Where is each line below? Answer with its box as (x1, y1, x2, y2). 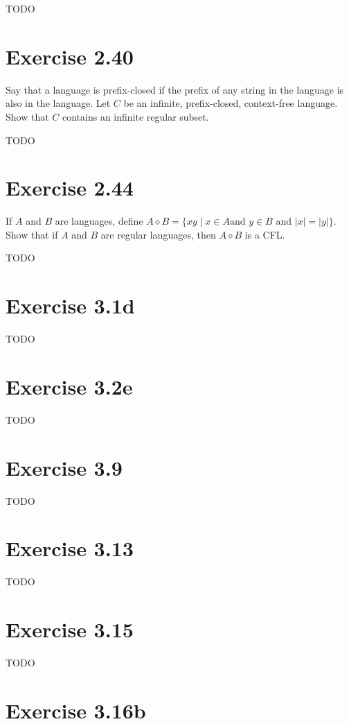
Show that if (6, 227, 58, 241)
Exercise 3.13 (6, 534, 134, 562)
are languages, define (55, 214, 143, 228)
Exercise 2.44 (6, 173, 134, 202)
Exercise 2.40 (6, 42, 134, 70)
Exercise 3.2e (6, 372, 133, 400)
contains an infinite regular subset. (62, 109, 209, 123)
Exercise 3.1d (6, 291, 135, 320)
